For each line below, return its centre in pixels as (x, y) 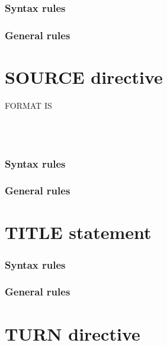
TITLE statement (78, 232)
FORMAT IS (28, 105)
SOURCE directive (84, 76)
